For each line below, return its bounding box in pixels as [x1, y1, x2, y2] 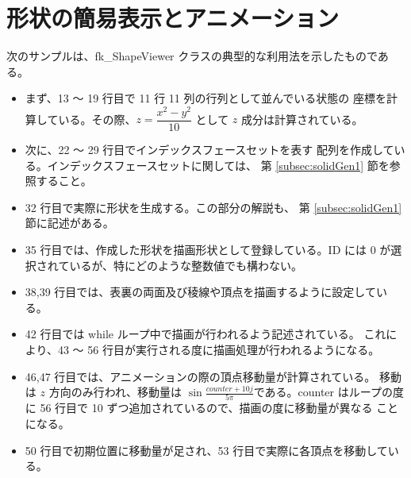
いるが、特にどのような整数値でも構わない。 [69, 256, 303, 273]
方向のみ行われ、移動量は [48, 384, 182, 400]
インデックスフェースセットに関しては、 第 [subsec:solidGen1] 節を [47, 156, 390, 173]
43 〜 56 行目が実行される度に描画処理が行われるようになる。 [57, 341, 380, 357]
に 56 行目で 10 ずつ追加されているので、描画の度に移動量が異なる [25, 399, 373, 416]
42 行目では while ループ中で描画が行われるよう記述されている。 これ [25, 326, 386, 342]
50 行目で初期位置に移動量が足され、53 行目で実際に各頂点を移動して [25, 441, 388, 458]
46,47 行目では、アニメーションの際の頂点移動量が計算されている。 [25, 368, 376, 384]
